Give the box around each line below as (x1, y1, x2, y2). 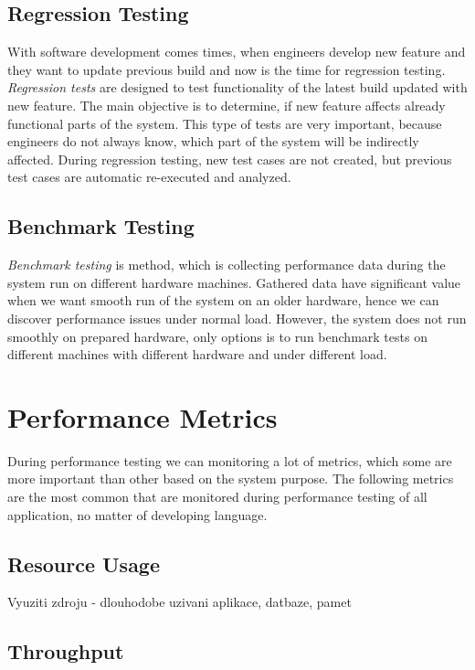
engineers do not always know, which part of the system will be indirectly (7, 132, 419, 151)
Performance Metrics (7, 398, 278, 435)
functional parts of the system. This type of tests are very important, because (7, 113, 442, 133)
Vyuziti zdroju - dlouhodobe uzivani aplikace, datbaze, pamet (7, 592, 352, 612)
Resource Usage (7, 549, 161, 578)
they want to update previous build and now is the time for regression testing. (7, 59, 446, 79)
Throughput (7, 637, 124, 665)
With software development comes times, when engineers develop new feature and (7, 42, 466, 61)
